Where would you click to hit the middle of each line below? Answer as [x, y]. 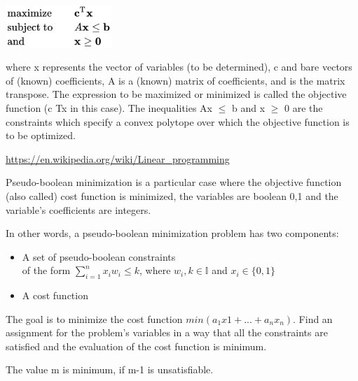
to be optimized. [41, 135]
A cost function [55, 295]
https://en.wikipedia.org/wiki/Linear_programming [118, 158]
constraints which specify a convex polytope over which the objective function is [178, 121]
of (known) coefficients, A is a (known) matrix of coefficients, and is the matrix [175, 80]
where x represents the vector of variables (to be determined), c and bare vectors [179, 67]
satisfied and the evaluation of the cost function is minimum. [136, 346]
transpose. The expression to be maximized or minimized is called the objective [176, 94]
